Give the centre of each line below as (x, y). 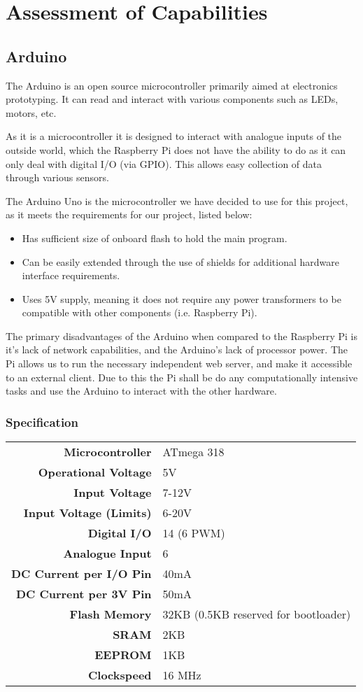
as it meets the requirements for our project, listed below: (129, 214)
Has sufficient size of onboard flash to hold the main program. (155, 238)
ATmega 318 (193, 452)
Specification (42, 422)
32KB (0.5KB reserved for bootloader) (257, 614)
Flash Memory (111, 614)
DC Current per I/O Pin (81, 574)
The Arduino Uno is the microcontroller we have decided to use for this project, (177, 200)
